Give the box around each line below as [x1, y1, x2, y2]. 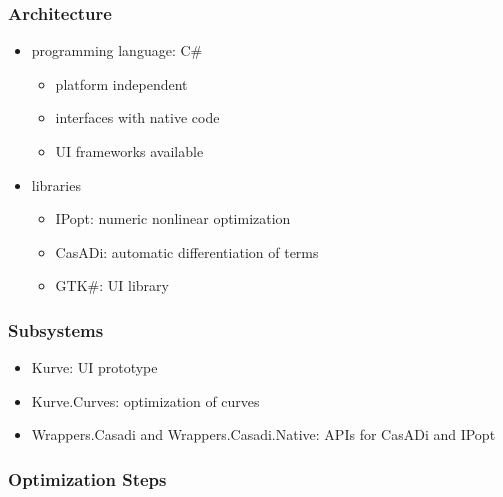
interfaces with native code [55, 107, 220, 128]
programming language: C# [31, 40, 203, 61]
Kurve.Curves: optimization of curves [31, 390, 260, 411]
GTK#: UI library [55, 275, 169, 296]
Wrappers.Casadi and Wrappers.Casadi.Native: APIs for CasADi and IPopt [31, 424, 496, 445]
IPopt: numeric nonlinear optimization [55, 208, 291, 229]
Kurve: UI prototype [31, 357, 158, 378]
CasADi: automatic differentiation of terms [55, 241, 319, 262]
